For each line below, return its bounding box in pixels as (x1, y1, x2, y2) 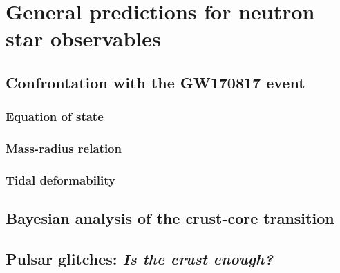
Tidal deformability (6, 171, 116, 188)
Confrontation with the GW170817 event (6, 71, 305, 93)
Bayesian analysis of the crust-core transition (6, 207, 334, 229)
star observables (6, 24, 161, 53)
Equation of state (6, 108, 104, 125)
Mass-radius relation (6, 140, 122, 157)
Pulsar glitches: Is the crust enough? (6, 248, 273, 270)
